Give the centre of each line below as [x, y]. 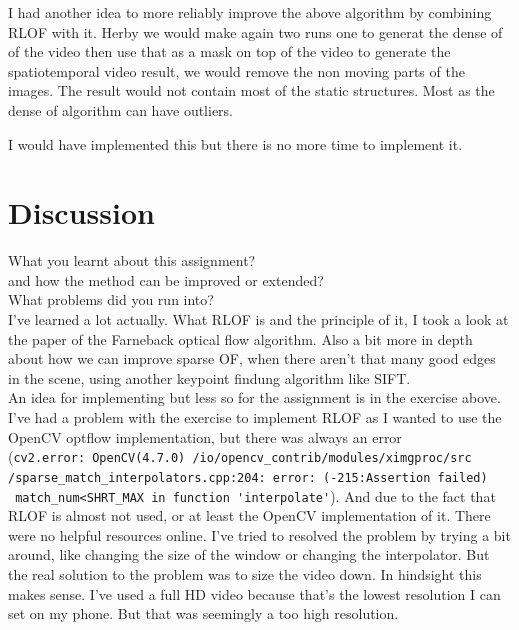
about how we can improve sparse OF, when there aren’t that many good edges [252, 358]
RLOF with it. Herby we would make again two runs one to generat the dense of [255, 31]
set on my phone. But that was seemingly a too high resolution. [203, 613]
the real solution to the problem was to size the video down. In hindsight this [245, 573]
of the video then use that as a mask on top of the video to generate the [229, 51]
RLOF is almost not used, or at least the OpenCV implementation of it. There [249, 515]
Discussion [81, 212]
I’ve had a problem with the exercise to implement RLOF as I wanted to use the [255, 417]
